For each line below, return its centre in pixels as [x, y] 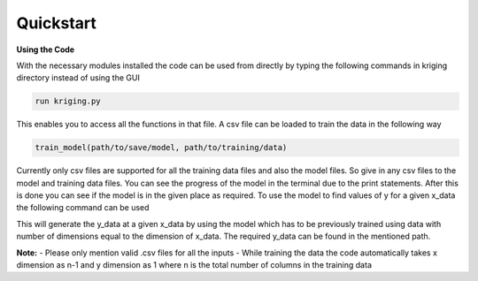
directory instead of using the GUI [78, 78]
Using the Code [46, 49]
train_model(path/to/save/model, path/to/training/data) [161, 148]
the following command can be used [83, 208]
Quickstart [57, 23]
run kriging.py [68, 101]
